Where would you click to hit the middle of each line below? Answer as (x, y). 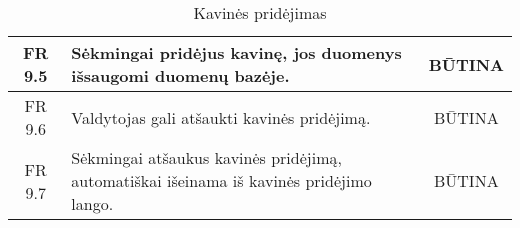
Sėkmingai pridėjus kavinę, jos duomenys (236, 52)
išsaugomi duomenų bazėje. (180, 75)
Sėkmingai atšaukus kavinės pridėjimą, (206, 157)
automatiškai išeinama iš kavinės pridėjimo (221, 180)
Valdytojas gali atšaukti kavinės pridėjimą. (221, 117)
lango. (92, 203)
